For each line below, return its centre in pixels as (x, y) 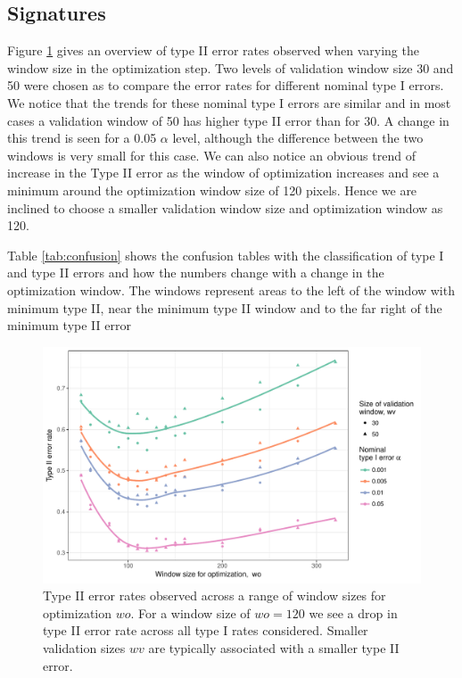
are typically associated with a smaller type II (274, 648)
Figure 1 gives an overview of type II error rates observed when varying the (213, 50)
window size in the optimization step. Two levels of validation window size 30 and (231, 67)
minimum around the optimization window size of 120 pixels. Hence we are (212, 190)
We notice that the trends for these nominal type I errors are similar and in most (229, 102)
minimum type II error (69, 325)
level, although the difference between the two (298, 138)
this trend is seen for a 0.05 (82, 138)
